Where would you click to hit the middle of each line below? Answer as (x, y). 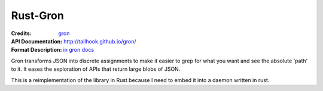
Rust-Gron (37, 15)
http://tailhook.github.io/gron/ (100, 41)
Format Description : (36, 50)
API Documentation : (37, 41)
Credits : (22, 33)
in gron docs (79, 50)
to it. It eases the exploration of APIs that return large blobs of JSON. (96, 69)
